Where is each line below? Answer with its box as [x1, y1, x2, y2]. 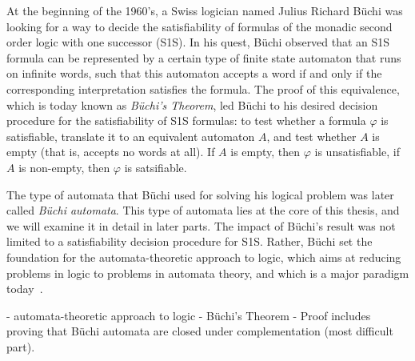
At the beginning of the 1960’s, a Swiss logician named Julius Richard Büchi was [6, 2, 403, 18]
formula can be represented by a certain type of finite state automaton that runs [6, 49, 401, 66]
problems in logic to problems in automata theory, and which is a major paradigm [6, 264, 409, 281]
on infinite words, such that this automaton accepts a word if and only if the [6, 65, 382, 82]
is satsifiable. [124, 158, 187, 175]
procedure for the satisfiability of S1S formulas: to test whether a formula [6, 112, 366, 129]
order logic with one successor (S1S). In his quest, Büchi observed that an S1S [6, 34, 390, 50]
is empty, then [230, 143, 301, 160]
